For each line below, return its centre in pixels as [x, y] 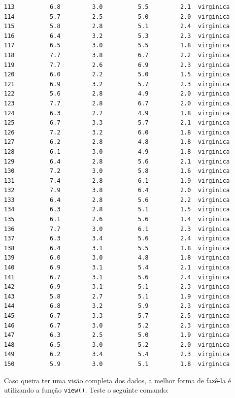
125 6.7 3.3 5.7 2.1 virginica [117, 123]
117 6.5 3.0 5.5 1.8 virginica [117, 46]
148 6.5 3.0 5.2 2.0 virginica [117, 345]
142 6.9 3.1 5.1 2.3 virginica [117, 287]
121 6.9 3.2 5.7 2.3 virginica [117, 84]
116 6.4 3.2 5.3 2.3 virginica [117, 36]
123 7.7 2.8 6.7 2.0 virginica [117, 103]
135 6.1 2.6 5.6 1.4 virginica [117, 219]
